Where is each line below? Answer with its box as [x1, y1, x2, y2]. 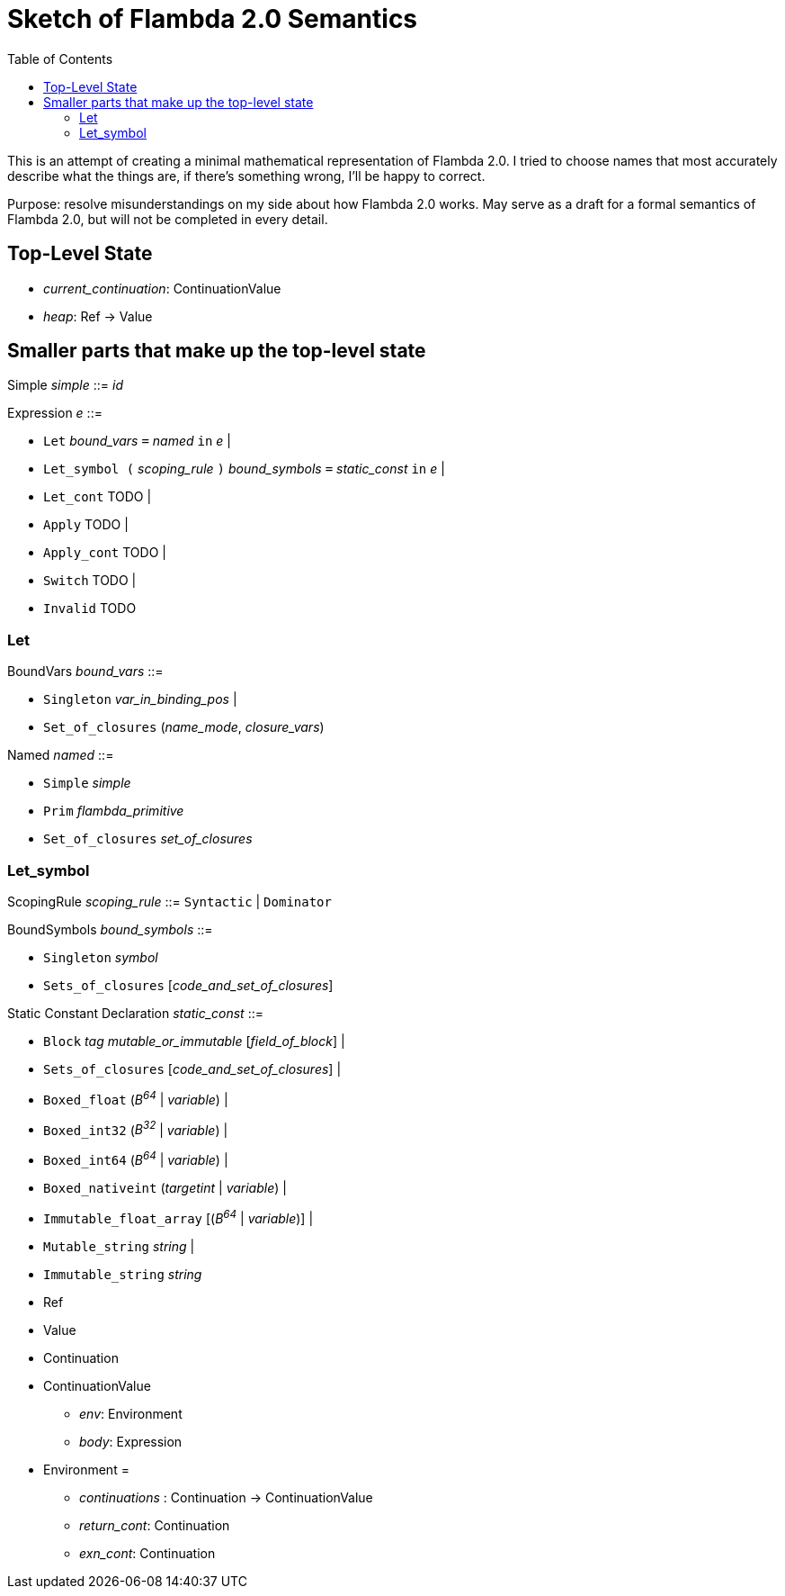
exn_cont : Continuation [79, 1545, 216, 1561]
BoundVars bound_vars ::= [7, 663, 164, 680]
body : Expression [79, 1433, 183, 1449]
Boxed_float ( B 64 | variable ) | [43, 1088, 228, 1107]
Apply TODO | [43, 517, 129, 533]
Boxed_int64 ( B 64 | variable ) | [43, 1150, 228, 1168]
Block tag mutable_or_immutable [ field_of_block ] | [43, 1032, 345, 1049]
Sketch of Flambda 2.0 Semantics [7, 4, 418, 34]
